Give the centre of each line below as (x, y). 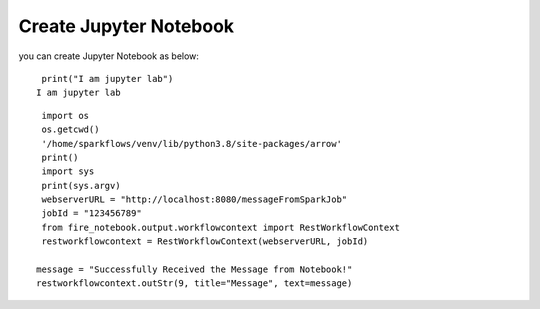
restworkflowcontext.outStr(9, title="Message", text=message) (194, 283)
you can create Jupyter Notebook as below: (109, 56)
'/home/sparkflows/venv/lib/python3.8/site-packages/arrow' (191, 143)
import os (65, 115)
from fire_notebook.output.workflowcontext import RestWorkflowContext (220, 227)
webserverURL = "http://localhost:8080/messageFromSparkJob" (194, 199)
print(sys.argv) (81, 185)
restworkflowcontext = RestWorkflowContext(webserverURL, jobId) (205, 241)
